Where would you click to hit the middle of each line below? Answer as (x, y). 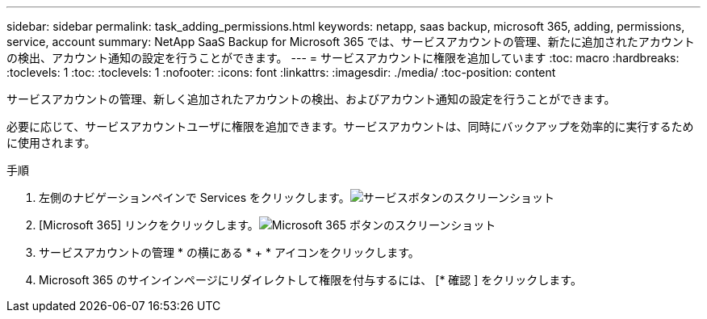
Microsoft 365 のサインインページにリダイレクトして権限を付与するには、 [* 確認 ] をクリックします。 (310, 280)
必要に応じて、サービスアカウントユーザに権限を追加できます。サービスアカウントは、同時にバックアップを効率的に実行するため (350, 126)
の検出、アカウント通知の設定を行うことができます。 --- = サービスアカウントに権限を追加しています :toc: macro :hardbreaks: (343, 58)
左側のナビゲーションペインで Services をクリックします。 (195, 197)
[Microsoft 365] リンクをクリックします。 (149, 225)
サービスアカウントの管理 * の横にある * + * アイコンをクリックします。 (229, 252)
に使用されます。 (51, 143)
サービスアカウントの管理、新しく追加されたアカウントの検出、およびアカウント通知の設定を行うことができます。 (311, 99)
